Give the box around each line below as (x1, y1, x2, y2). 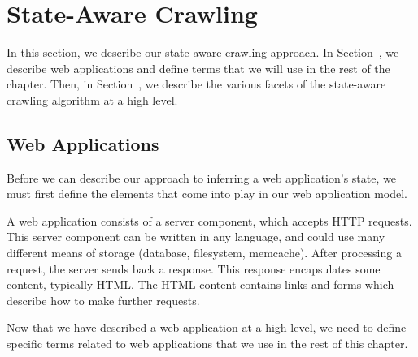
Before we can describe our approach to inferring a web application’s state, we (7, 169, 396, 186)
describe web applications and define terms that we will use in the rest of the (7, 59, 390, 76)
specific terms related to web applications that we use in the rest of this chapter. (7, 335, 408, 352)
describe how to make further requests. (7, 291, 200, 308)
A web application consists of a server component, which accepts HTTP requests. (7, 212, 412, 229)
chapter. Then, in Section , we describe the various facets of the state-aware (7, 75, 386, 92)
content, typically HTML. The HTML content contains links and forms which (7, 276, 394, 293)
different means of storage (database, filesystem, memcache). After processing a (7, 244, 402, 261)
